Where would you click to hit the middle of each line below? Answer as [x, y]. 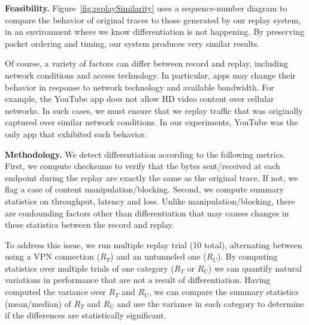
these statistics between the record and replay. [90, 225]
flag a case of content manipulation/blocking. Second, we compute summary [145, 189]
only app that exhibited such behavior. [76, 133]
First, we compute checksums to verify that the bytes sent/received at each [143, 166]
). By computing [247, 256]
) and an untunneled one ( [158, 256]
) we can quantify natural [255, 268]
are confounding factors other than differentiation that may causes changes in [147, 213]
